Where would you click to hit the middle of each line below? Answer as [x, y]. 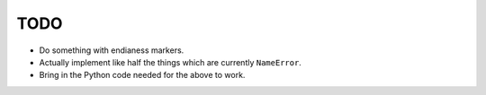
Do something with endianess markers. [112, 50]
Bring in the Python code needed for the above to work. [142, 75]
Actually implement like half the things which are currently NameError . [170, 62]
